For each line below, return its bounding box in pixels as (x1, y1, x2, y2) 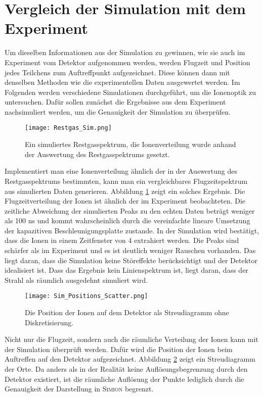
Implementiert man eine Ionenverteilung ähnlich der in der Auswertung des (5, 166, 238, 176)
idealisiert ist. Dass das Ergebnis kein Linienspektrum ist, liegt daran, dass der (5, 265, 248, 275)
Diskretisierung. (25, 317, 74, 327)
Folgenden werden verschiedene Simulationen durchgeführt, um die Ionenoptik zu (5, 86, 256, 97)
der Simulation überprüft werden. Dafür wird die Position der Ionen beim (5, 343, 233, 354)
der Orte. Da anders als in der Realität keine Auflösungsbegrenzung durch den (5, 364, 248, 374)
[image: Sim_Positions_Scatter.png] (25, 292, 148, 300)
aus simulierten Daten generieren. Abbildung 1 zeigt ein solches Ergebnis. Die (5, 185, 245, 196)
